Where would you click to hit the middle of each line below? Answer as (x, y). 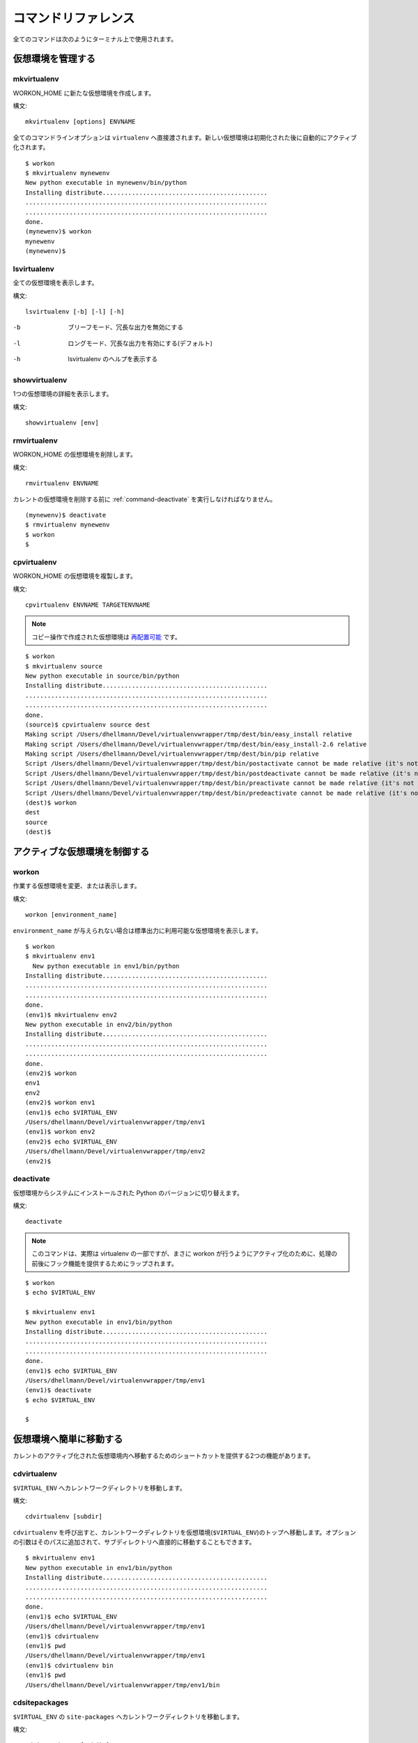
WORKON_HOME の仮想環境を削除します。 (75, 455)
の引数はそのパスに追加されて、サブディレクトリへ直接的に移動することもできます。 (134, 1542)
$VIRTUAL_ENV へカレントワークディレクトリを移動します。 (99, 1488)
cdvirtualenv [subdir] (64, 1517)
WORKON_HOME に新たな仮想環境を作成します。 (84, 93)
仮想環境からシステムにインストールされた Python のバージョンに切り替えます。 (128, 1193)
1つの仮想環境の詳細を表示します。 (63, 394)
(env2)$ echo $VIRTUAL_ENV (71, 1141)
